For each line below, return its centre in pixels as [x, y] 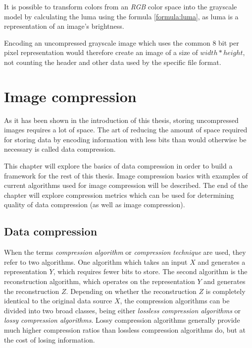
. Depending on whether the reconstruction [131, 291]
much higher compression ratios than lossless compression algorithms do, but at [125, 329]
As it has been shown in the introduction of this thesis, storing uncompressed [121, 120]
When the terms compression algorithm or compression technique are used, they [125, 252]
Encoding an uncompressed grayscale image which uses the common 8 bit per [122, 42]
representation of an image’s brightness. [64, 26]
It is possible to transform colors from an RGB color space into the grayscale [121, 6]
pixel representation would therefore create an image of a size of [101, 52]
